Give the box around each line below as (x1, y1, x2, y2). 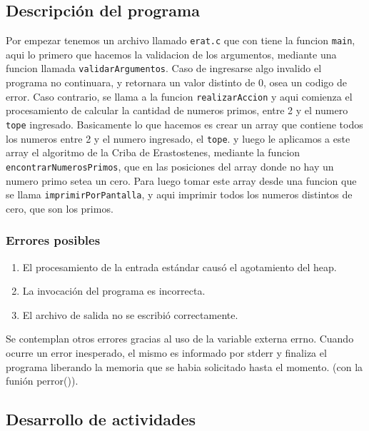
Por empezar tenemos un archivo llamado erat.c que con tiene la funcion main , (6, 33, 355, 48)
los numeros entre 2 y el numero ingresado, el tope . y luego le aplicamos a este (6, 131, 350, 146)
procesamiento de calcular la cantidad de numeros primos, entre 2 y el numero (6, 103, 348, 118)
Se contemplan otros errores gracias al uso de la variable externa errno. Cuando (6, 331, 354, 346)
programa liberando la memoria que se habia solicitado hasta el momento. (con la (6, 359, 363, 374)
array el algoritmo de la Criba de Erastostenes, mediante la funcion (6, 145, 300, 160)
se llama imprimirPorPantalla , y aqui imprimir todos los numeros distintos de (6, 187, 353, 202)
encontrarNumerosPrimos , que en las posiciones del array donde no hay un (6, 158, 334, 173)
